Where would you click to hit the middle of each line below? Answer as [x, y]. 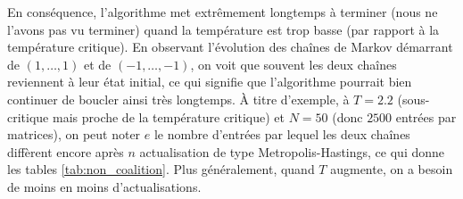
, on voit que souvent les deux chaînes [294, 64]
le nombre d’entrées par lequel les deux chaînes [282, 134]
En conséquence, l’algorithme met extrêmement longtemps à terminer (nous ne [223, 12]
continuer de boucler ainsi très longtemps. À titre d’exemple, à [178, 99]
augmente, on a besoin [392, 169]
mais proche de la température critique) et [168, 116]
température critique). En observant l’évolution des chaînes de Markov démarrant [230, 47]
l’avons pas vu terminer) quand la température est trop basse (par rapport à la [223, 29]
